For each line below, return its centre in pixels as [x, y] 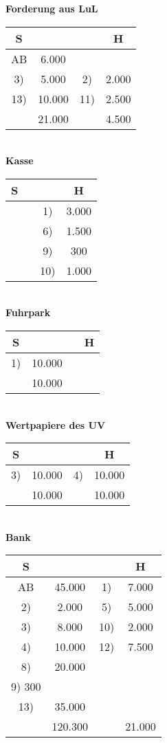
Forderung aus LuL [52, 8]
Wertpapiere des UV [56, 424]
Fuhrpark [28, 312]
